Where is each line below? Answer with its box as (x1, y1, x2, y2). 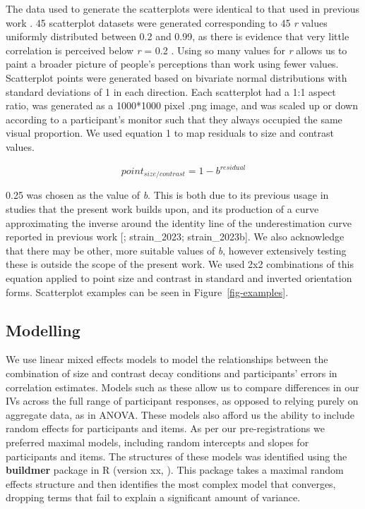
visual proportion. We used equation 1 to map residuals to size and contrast (6, 125, 334, 140)
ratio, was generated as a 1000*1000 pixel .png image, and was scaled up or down (6, 98, 358, 113)
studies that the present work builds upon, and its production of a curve (6, 202, 319, 216)
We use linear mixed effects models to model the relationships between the (6, 352, 328, 367)
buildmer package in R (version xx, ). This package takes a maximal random (6, 462, 344, 477)
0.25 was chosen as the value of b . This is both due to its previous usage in (6, 188, 329, 202)
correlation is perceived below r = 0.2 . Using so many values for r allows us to (6, 42, 347, 57)
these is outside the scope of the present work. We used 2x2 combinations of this (6, 257, 354, 271)
